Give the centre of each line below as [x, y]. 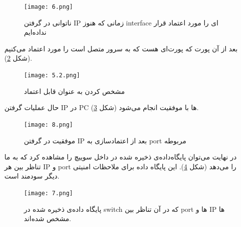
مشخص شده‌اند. [48, 218]
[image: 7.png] [49, 193]
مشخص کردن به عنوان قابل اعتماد [75, 91]
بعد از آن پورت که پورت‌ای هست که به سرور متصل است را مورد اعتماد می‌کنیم [121, 48]
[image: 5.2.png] [52, 76]
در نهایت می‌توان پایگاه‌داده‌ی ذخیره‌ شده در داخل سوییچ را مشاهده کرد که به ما [121, 157]
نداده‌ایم [35, 32]
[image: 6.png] [49, 7]
